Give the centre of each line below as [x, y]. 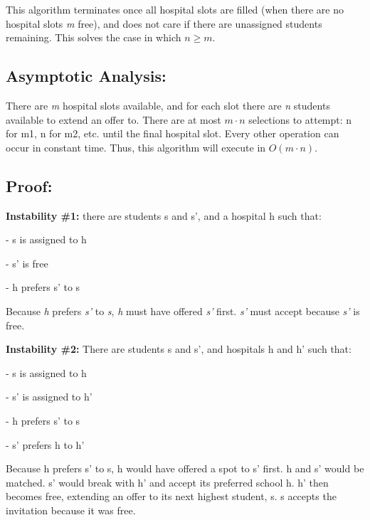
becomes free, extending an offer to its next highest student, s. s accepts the [171, 496]
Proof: [29, 185]
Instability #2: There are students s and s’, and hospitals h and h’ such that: [179, 349]
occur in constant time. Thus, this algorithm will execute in [136, 147]
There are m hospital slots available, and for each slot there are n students [168, 105]
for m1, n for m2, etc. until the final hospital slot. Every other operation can [173, 133]
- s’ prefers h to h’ [45, 444]
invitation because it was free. [71, 510]
